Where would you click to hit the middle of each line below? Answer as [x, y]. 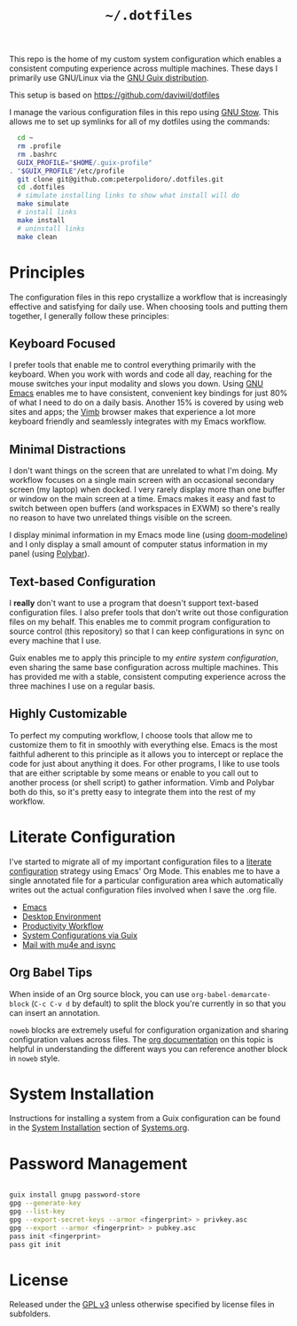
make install [41, 220]
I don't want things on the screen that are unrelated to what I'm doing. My [143, 471]
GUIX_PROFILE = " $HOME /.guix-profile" [85, 162]
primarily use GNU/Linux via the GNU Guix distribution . [109, 78]
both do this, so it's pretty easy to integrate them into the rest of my [133, 792]
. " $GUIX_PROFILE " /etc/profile [67, 171]
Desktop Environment [62, 916]
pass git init [35, 1244]
